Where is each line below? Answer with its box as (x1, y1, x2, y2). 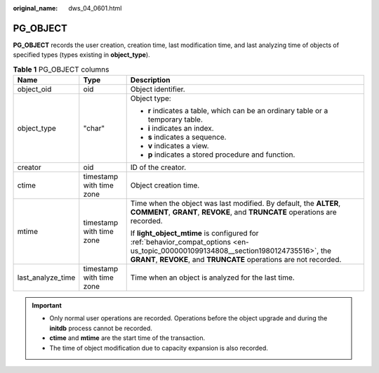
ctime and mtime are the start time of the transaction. (49, 334, 206, 342)
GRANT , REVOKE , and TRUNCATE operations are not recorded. (130, 255, 342, 265)
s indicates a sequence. (147, 132, 227, 142)
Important (32, 301, 62, 310)
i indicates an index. (147, 124, 214, 133)
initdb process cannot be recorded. (49, 324, 152, 332)
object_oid (17, 84, 52, 94)
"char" (83, 124, 105, 133)
